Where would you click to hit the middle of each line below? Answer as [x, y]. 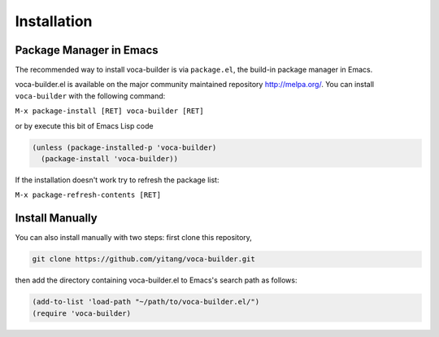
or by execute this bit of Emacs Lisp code [84, 125]
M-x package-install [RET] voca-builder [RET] [109, 111]
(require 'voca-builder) [82, 313]
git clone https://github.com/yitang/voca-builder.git [143, 259]
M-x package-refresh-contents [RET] [88, 195]
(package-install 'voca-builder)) [110, 159]
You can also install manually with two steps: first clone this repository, [133, 238]
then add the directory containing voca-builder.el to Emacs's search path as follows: [156, 280]
